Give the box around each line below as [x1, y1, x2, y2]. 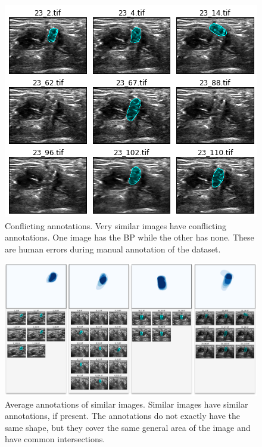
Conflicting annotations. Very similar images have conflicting [5, 219, 227, 232]
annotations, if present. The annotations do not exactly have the [5, 409, 241, 422]
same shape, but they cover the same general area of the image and [5, 421, 251, 433]
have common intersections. [5, 433, 105, 445]
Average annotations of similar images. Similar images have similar [5, 397, 248, 410]
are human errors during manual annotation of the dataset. [5, 242, 221, 255]
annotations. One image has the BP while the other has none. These [5, 231, 254, 243]
